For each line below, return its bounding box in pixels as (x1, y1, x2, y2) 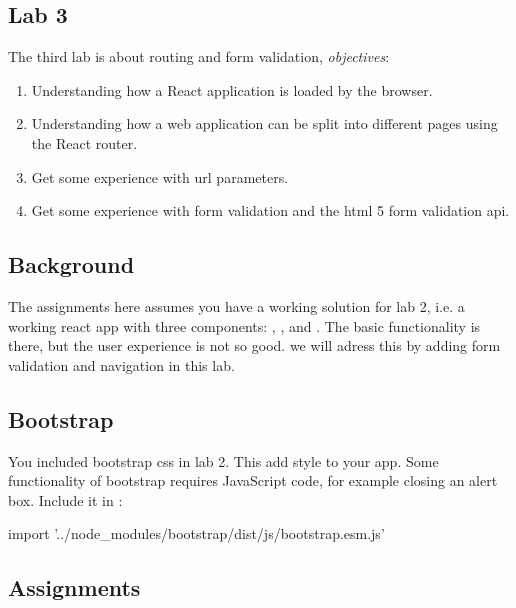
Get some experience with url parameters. (31, 166, 289, 187)
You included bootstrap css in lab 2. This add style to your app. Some (8, 450, 439, 471)
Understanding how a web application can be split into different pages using (31, 113, 498, 134)
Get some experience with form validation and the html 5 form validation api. (31, 200, 510, 221)
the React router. (31, 132, 138, 153)
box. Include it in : (8, 489, 123, 510)
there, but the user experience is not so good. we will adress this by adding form (8, 335, 501, 356)
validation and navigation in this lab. (8, 354, 235, 375)
